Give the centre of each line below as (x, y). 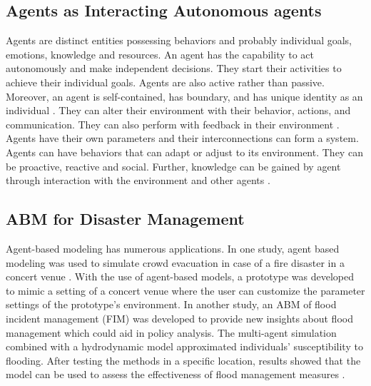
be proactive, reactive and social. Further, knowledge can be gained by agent (173, 166)
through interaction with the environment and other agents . (138, 180)
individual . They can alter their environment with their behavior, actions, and (178, 110)
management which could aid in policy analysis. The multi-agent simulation (171, 332)
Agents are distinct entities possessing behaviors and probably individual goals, (179, 40)
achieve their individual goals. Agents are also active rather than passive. (165, 82)
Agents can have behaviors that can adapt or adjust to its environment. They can (184, 152)
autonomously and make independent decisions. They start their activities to (174, 68)
